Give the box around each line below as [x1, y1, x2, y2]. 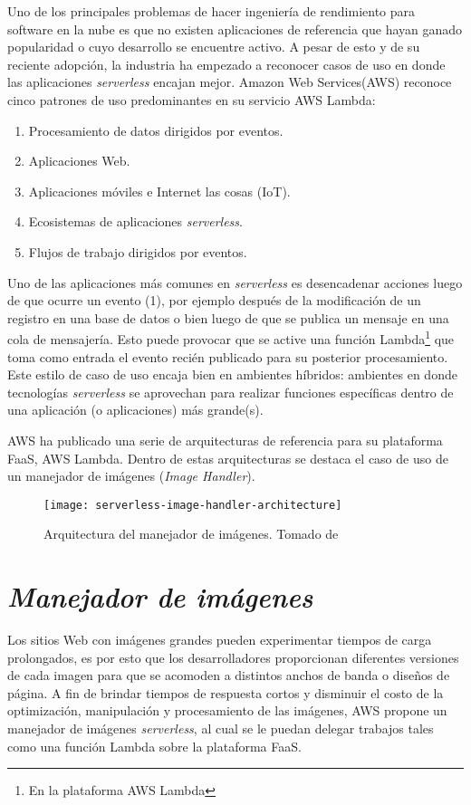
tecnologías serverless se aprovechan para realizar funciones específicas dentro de [7, 382, 454, 401]
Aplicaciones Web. [28, 151, 130, 170]
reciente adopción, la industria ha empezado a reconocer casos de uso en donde [7, 54, 446, 73]
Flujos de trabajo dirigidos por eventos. [28, 242, 247, 261]
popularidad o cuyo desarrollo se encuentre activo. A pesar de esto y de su [7, 37, 420, 56]
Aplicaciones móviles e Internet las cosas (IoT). [28, 181, 291, 200]
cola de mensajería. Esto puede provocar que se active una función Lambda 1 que [7, 327, 455, 348]
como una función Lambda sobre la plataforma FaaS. [7, 736, 302, 755]
